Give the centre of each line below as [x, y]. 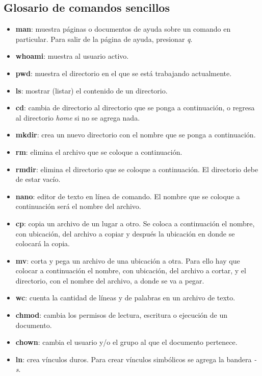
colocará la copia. [43, 243]
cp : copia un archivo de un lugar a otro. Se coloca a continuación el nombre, [135, 223]
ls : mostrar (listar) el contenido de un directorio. [91, 90]
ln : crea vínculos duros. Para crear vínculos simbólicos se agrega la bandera [134, 359]
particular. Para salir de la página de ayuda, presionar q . [104, 39]
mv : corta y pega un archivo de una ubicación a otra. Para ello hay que [128, 260]
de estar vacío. [38, 179]
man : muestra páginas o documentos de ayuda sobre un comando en [123, 29]
